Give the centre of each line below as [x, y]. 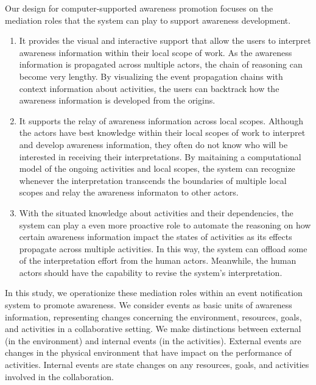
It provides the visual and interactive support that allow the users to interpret [165, 41]
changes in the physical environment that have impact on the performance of [148, 352]
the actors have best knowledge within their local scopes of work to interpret [162, 132]
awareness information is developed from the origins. [117, 100]
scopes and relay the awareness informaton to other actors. [129, 192]
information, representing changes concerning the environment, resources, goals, [153, 316]
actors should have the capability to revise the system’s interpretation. [151, 272]
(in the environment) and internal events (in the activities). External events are [153, 340]
